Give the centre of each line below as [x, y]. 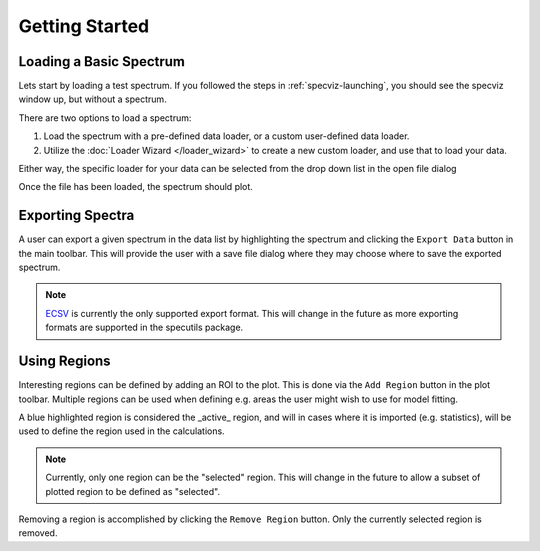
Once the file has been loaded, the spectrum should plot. [136, 187]
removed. [38, 533]
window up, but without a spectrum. [92, 99]
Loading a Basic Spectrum [101, 61]
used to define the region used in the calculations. [121, 431]
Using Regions [64, 361]
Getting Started [84, 26]
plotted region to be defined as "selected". [132, 491]
